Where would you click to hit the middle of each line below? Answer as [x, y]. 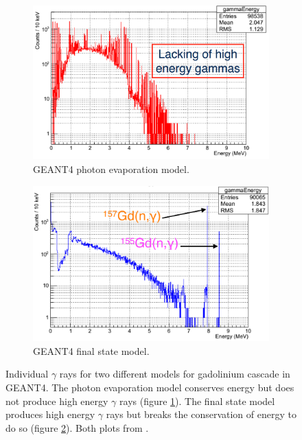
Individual [27, 374]
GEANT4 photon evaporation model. [111, 169]
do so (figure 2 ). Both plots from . [77, 427]
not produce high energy [57, 401]
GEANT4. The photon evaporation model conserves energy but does [150, 387]
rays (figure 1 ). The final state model [197, 401]
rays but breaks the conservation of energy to [201, 414]
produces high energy [50, 414]
